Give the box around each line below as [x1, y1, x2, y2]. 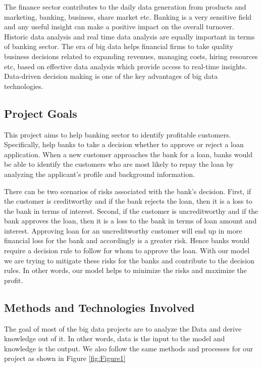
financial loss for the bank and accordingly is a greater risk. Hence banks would [4, 235, 250, 246]
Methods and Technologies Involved [4, 299, 195, 315]
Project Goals [4, 105, 77, 121]
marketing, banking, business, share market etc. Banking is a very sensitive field [4, 11, 252, 22]
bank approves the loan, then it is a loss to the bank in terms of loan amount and [4, 215, 257, 226]
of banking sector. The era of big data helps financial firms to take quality [4, 41, 233, 52]
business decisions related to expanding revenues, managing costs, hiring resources [4, 51, 258, 61]
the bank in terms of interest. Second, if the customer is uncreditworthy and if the [4, 205, 258, 216]
